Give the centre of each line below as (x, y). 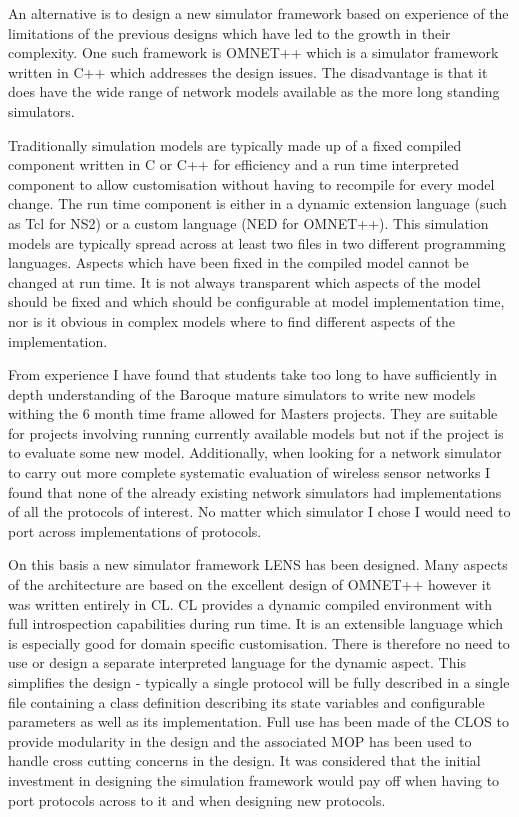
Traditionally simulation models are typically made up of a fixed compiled (235, 144)
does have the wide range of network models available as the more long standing (254, 91)
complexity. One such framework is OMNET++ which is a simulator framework (253, 52)
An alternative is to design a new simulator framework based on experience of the (258, 13)
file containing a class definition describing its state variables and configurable (246, 701)
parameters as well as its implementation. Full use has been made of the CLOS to (259, 721)
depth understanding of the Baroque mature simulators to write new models (242, 393)
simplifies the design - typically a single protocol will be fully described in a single (259, 682)
